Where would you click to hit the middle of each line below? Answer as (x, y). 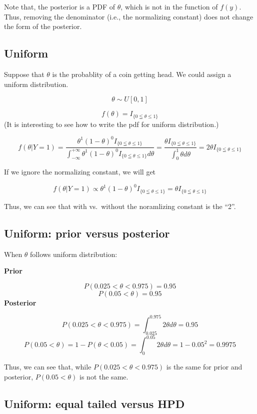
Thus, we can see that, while (48, 367)
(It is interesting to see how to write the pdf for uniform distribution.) (111, 124)
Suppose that (24, 74)
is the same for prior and (204, 367)
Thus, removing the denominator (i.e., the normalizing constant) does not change (129, 16)
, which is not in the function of (169, 6)
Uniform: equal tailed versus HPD (94, 403)
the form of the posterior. (43, 26)
